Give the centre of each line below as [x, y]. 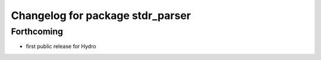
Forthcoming [37, 31]
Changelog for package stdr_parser [101, 15]
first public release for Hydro [61, 46]
